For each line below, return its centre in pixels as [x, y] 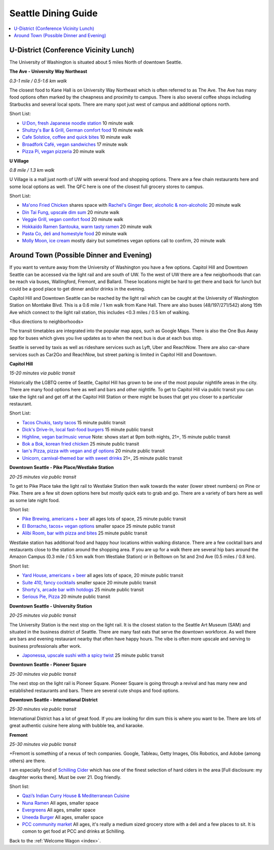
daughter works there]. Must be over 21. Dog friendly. [65, 777]
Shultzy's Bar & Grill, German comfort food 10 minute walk [83, 130]
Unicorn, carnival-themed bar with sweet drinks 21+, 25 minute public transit [102, 458]
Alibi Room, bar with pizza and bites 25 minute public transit [85, 533]
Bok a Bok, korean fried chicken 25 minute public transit [81, 444]
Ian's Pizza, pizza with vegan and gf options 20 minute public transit [93, 451]
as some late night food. [35, 500]
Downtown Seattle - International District [54, 700]
